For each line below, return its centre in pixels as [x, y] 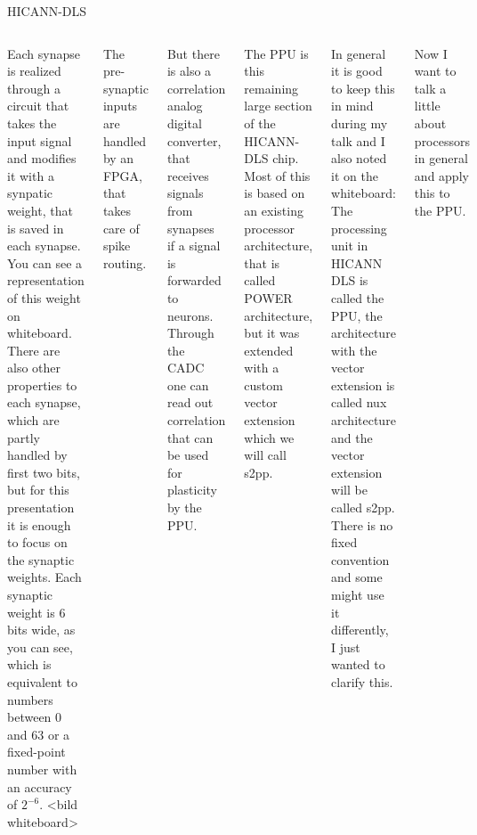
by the [184, 508]
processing [359, 228]
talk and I [358, 140]
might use [358, 594]
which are [33, 420]
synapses [190, 228]
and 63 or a [39, 734]
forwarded [194, 280]
